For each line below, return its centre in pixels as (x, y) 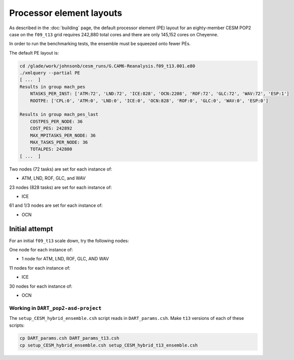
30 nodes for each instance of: (41, 286)
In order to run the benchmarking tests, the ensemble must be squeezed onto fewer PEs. (100, 44)
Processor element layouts (66, 13)
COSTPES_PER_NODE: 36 (56, 121)
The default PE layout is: (34, 53)
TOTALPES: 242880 (51, 149)
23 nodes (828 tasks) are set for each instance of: (61, 187)
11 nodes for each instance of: (40, 268)
